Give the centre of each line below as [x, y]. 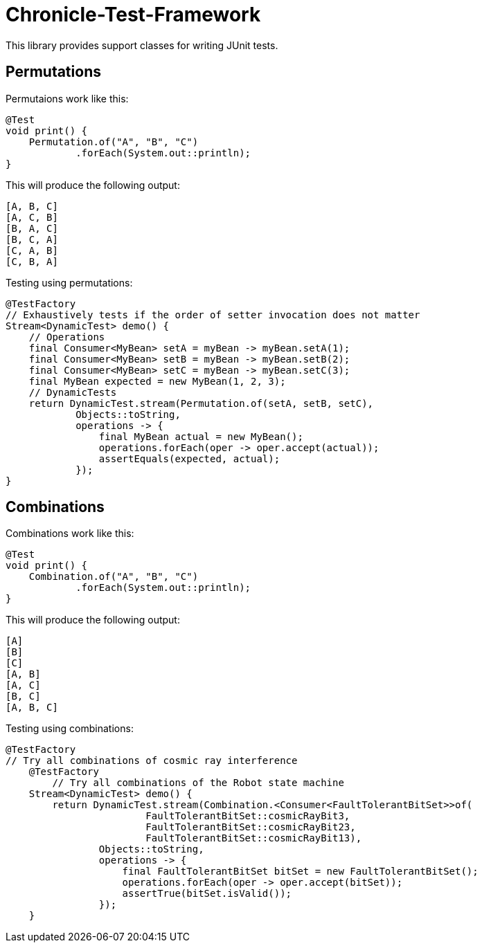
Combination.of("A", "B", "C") [114, 577]
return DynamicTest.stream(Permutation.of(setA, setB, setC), [201, 403]
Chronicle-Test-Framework [133, 15]
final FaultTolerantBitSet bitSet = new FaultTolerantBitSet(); [300, 872]
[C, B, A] [32, 261]
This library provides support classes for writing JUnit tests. [142, 45]
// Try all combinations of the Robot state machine [198, 783]
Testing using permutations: [69, 282]
